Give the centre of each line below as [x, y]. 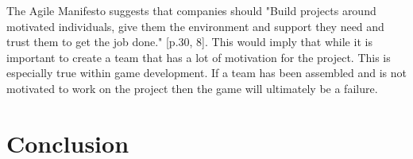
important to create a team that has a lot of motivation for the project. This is [199, 57]
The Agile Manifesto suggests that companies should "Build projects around [191, 10]
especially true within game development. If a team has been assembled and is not [206, 73]
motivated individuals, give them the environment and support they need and [195, 26]
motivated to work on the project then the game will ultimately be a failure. [192, 88]
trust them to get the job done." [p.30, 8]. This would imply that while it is [189, 42]
